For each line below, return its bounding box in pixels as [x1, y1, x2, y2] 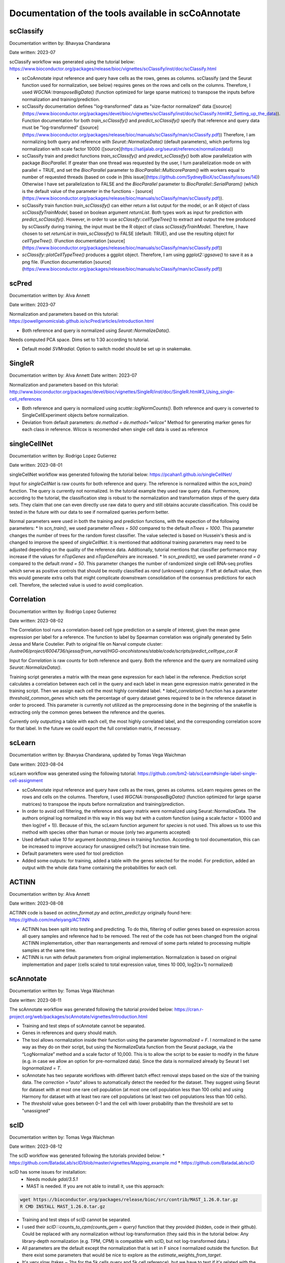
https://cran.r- [174, 1006, 204, 1012]
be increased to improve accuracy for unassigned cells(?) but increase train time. [22, 843, 191, 849]
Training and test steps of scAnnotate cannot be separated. [22, 1023, 146, 1029]
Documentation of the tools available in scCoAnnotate [9, 8, 241, 19]
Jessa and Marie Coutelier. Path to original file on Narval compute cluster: [9, 641, 163, 647]
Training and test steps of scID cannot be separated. [22, 1217, 131, 1223]
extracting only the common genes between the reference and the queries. [9, 709, 166, 715]
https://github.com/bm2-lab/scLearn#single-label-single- [137, 770, 257, 776]
